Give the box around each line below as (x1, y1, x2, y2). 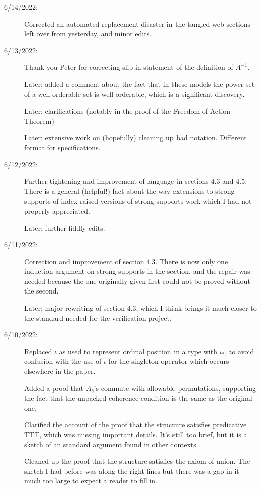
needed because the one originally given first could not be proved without (24, 275, 250, 286)
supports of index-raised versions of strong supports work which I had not (24, 195, 252, 206)
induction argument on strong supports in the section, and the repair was (24, 266, 250, 276)
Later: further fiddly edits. (24, 222, 105, 233)
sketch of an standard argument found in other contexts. (24, 439, 198, 449)
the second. (24, 285, 59, 296)
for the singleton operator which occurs (108, 356, 229, 366)
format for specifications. (24, 142, 101, 152)
